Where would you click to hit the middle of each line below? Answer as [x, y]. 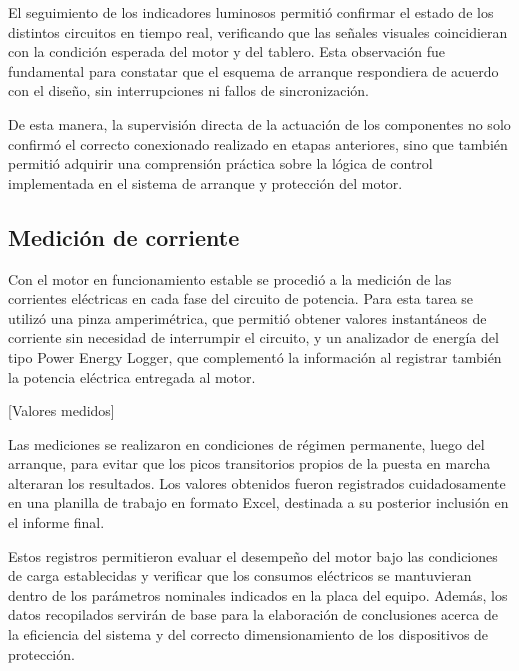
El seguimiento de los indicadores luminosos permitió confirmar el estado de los [251, 12]
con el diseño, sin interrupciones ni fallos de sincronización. [189, 90]
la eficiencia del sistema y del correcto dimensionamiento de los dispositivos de [248, 634]
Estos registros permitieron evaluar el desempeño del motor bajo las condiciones [253, 555]
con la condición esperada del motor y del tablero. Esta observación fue [226, 51]
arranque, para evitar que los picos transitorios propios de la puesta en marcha [249, 463]
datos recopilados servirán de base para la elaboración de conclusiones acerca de [253, 614]
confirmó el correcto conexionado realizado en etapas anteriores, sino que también [258, 143]
